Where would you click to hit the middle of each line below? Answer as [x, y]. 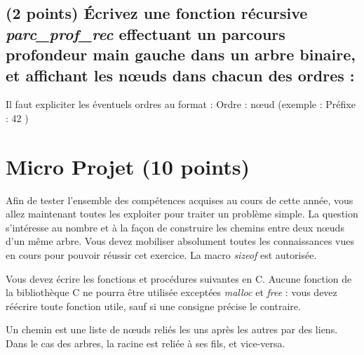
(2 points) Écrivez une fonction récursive [157, 13]
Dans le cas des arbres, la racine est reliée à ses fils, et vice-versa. [146, 343]
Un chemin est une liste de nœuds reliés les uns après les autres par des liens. [172, 329]
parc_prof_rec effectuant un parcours [146, 33]
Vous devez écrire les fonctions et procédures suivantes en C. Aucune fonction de [179, 278]
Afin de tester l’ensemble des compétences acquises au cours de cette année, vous [180, 200]
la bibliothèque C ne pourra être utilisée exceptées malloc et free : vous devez [171, 292]
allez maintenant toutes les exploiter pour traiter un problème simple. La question [182, 214]
